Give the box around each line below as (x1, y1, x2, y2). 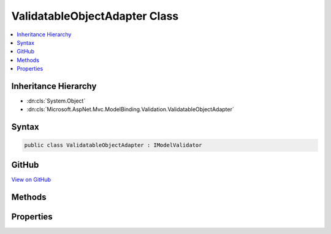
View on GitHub (11, 176, 51, 183)
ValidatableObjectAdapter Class (11, 9, 179, 23)
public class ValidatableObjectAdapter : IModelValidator (24, 142, 202, 149)
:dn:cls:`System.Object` (26, 97, 86, 104)
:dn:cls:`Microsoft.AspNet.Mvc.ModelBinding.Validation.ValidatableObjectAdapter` (26, 106, 234, 113)
